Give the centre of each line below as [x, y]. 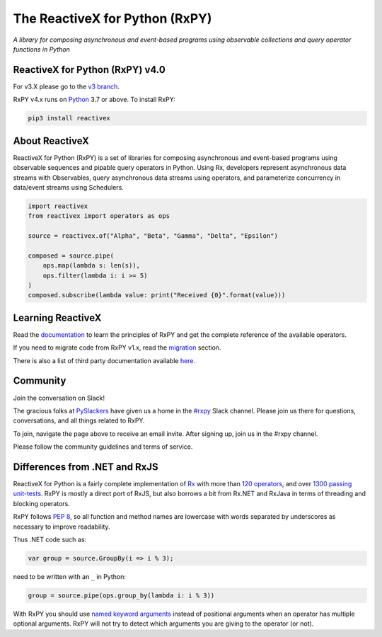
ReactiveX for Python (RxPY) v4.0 [89, 70]
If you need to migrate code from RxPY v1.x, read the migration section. [117, 348]
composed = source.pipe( [71, 256]
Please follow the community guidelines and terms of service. [103, 447]
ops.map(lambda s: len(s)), [92, 266]
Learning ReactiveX [57, 317]
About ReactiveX [51, 140]
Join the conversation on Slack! [59, 398]
